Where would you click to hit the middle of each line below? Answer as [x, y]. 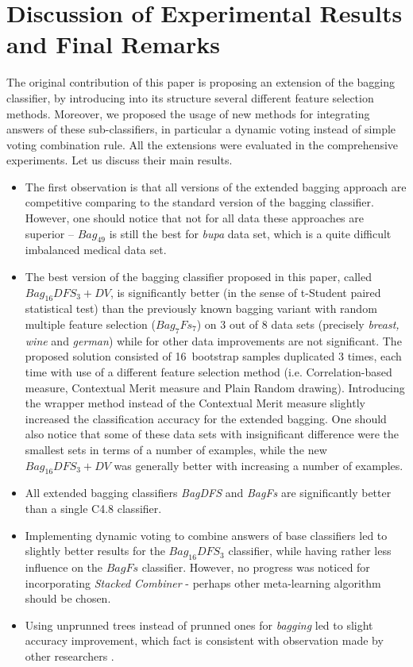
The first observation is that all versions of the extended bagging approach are [216, 186]
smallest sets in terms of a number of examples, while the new [176, 449]
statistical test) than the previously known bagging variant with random [201, 308]
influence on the [64, 567]
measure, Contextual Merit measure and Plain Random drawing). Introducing [215, 387]
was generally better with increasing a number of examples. [259, 465]
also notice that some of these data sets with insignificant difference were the [212, 434]
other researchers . [69, 655]
